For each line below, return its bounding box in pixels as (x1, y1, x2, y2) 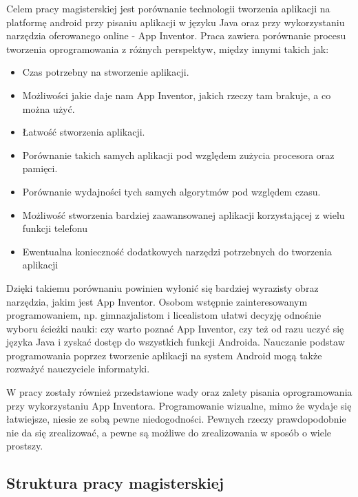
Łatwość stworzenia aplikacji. (22, 125, 145, 139)
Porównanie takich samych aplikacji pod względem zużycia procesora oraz (22, 147, 335, 162)
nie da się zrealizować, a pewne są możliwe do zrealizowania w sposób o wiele (6, 425, 331, 439)
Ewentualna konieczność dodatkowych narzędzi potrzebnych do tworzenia (22, 244, 332, 258)
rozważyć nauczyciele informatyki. (6, 361, 150, 376)
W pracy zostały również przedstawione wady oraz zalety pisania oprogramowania (6, 385, 352, 399)
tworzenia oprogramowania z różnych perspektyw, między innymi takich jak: (6, 41, 329, 56)
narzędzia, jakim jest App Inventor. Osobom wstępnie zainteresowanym (6, 294, 308, 308)
